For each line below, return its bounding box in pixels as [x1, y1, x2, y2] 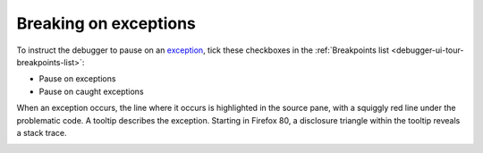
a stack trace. [16, 127, 67, 138]
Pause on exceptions [38, 73, 116, 84]
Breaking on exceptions [16, 13, 197, 33]
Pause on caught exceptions [38, 86, 144, 97]
